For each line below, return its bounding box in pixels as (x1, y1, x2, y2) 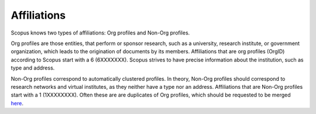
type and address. (11, 64, 55, 71)
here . (11, 99, 23, 106)
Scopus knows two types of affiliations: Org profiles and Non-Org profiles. (11, 29, 190, 36)
